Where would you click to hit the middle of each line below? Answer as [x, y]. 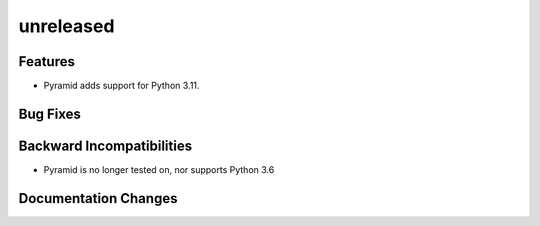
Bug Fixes [50, 113]
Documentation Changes [98, 198]
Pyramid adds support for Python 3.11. [121, 86]
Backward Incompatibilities [105, 145]
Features [46, 61]
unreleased [66, 26]
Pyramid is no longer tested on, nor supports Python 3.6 [159, 169]
